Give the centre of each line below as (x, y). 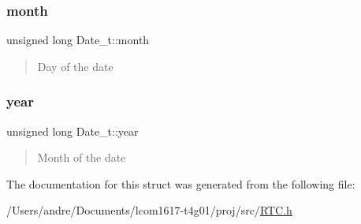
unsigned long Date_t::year (73, 131)
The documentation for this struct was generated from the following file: (181, 183)
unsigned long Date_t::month (78, 40)
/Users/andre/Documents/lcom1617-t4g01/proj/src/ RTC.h (149, 210)
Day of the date (75, 66)
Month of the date (82, 157)
